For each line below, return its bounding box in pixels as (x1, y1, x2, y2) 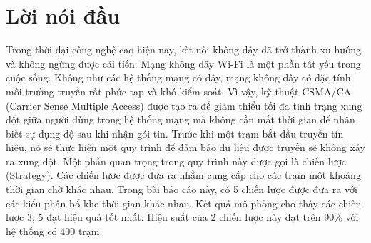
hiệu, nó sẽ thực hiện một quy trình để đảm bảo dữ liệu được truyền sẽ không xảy (6, 140, 365, 155)
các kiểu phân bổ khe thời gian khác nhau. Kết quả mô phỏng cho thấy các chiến (6, 195, 362, 210)
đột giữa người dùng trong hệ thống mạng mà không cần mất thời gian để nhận (6, 112, 355, 127)
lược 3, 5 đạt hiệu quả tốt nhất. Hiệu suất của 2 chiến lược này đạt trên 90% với (6, 210, 359, 224)
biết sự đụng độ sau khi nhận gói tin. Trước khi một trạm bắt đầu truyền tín (6, 125, 344, 140)
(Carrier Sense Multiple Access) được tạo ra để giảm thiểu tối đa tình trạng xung (6, 98, 362, 113)
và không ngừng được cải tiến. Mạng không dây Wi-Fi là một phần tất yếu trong (6, 56, 361, 71)
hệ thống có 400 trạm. (6, 223, 103, 238)
